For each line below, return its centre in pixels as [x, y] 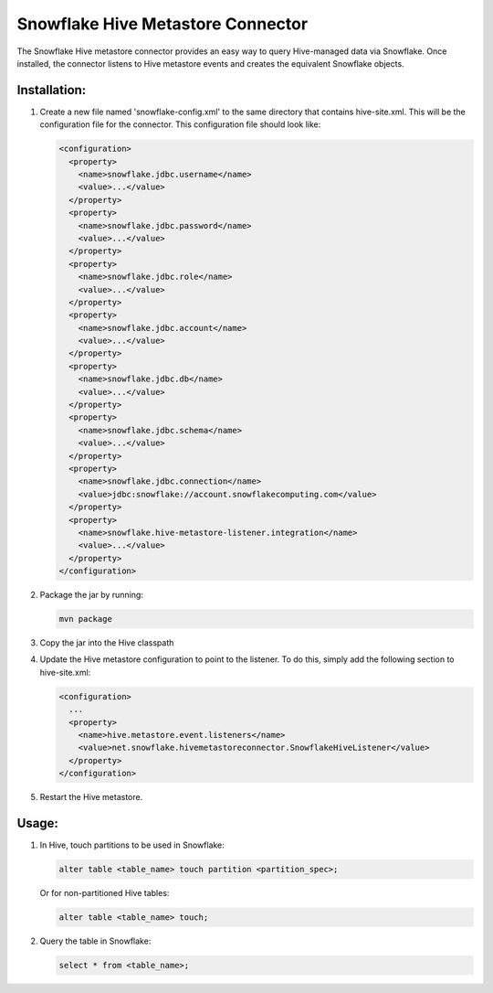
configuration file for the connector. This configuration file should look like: [180, 124]
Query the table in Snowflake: [95, 941]
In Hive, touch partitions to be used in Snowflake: [132, 845]
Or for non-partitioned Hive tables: [105, 893]
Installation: [52, 90]
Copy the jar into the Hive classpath [107, 643]
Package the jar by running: [91, 595]
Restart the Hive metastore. [91, 797]
